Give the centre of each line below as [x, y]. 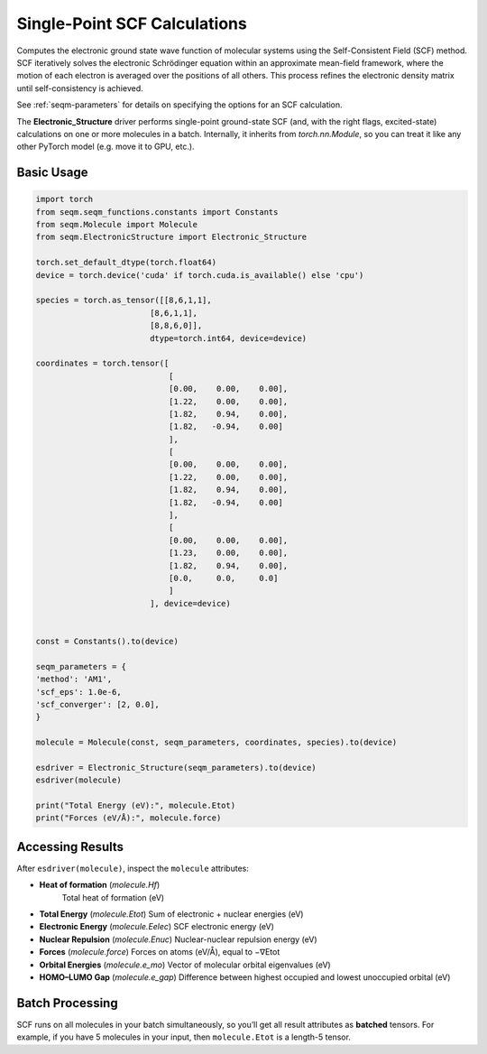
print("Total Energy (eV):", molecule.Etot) [136, 806]
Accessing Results [70, 847]
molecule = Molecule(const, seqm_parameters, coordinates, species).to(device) [216, 743]
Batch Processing [67, 1003]
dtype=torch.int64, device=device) [228, 338]
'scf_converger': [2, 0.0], [97, 704]
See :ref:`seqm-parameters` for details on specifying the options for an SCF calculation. [179, 105]
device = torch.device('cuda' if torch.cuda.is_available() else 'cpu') [200, 275]
